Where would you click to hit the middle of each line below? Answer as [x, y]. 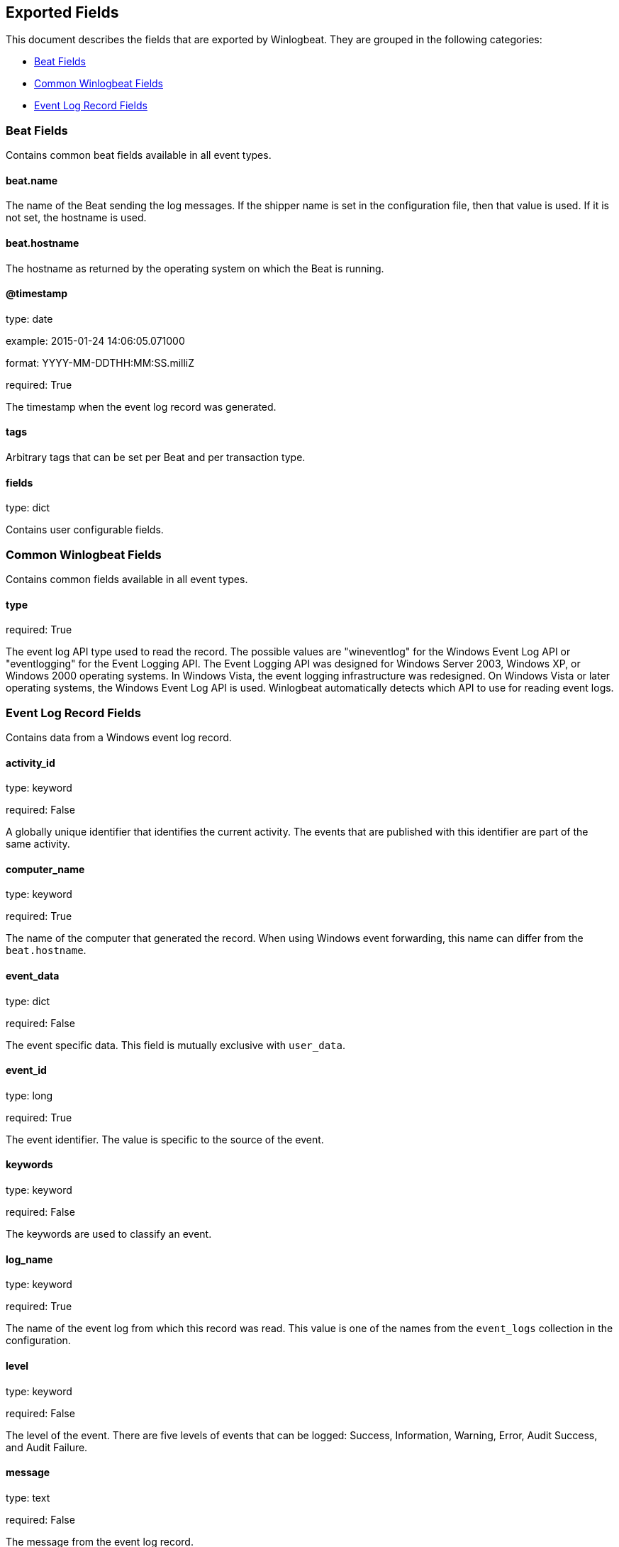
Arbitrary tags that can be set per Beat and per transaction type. [156, 458]
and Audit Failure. [47, 1447]
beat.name [32, 180]
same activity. [38, 844]
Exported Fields [62, 12]
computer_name [45, 869]
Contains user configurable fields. [85, 530]
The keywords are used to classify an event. [109, 1234]
